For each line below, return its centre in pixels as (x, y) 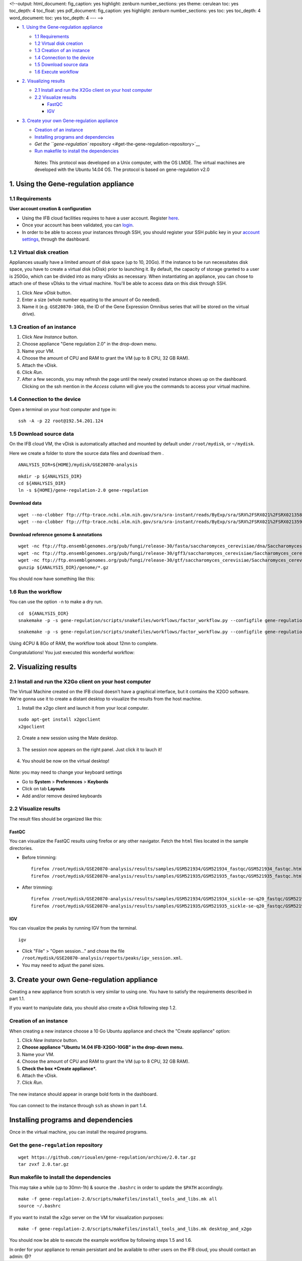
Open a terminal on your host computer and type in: (63, 409)
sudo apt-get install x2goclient (59, 720)
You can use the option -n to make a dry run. (56, 602)
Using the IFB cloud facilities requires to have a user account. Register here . (101, 218)
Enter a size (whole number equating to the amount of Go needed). (91, 300)
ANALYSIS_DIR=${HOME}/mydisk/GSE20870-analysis (78, 465)
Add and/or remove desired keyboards (62, 796)
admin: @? (20, 1256)
